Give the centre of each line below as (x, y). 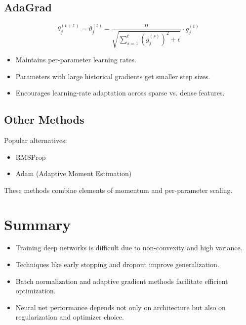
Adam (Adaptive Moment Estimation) (74, 173)
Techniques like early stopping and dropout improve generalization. (117, 264)
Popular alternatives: (36, 140)
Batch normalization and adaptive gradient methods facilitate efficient (122, 281)
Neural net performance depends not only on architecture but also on (121, 307)
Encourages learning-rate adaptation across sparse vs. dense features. (120, 93)
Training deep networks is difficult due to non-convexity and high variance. (129, 248)
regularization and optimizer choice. (70, 317)
